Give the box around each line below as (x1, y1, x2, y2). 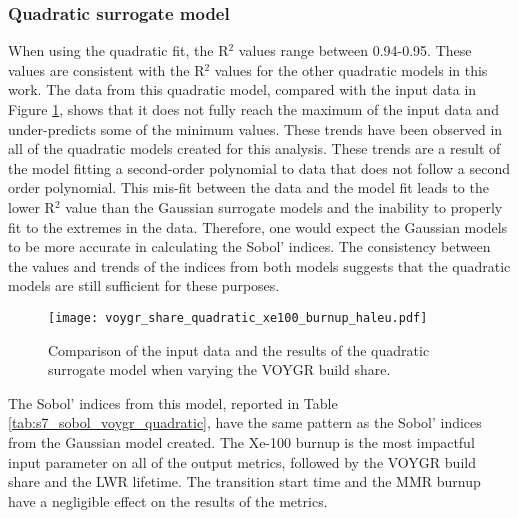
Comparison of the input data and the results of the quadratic (48, 339, 430, 360)
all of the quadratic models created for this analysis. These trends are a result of (8, 138, 501, 159)
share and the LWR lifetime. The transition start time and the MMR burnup (8, 471, 481, 492)
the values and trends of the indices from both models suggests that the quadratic (8, 255, 511, 276)
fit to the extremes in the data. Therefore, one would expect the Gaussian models (8, 216, 508, 237)
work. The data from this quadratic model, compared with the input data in (8, 79, 477, 100)
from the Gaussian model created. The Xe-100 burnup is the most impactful (8, 431, 475, 452)
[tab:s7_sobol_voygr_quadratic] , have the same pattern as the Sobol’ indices (8, 412, 482, 433)
